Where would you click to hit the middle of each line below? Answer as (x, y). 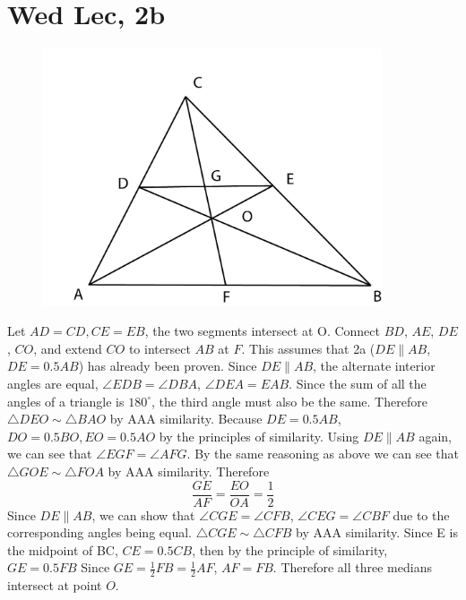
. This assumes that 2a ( (308, 348)
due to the (421, 514)
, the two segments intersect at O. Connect (262, 331)
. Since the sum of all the (358, 383)
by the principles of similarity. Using (259, 436)
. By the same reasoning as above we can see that (323, 454)
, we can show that (143, 514)
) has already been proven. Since (168, 366)
